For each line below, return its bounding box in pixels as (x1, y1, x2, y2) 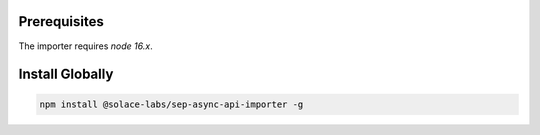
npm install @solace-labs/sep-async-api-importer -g (39, 98, 304, 110)
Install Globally (18, 66, 114, 83)
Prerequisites (18, 13, 104, 30)
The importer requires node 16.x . (18, 40, 154, 52)
